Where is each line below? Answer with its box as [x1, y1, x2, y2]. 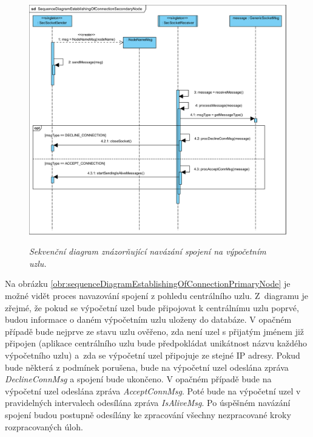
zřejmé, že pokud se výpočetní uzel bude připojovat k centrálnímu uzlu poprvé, [5, 301, 299, 314]
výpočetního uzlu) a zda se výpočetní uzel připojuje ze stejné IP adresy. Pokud [5, 348, 300, 361]
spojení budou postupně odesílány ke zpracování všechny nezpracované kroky [5, 408, 291, 421]
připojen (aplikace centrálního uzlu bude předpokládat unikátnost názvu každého [5, 337, 308, 349]
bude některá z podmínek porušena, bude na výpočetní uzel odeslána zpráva [5, 360, 289, 373]
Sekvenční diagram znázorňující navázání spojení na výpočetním [29, 245, 266, 258]
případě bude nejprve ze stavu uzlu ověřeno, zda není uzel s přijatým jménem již [5, 325, 305, 337]
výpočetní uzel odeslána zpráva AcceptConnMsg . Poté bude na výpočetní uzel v [5, 384, 301, 397]
